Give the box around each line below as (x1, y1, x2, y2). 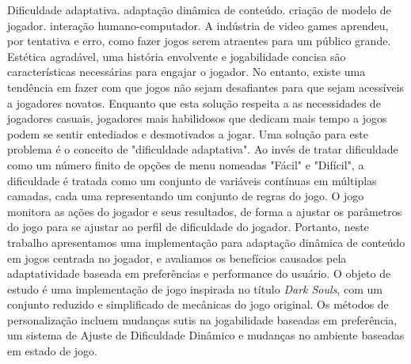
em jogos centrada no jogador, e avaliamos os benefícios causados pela (7, 249, 347, 266)
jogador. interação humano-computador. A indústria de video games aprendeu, (7, 17, 389, 33)
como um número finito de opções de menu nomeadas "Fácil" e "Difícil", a (7, 156, 364, 173)
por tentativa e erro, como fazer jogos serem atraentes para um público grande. (7, 32, 391, 49)
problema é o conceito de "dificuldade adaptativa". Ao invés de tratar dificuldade (7, 141, 398, 157)
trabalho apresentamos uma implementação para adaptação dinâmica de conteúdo (7, 233, 405, 250)
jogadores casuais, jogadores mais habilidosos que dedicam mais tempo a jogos (7, 110, 387, 127)
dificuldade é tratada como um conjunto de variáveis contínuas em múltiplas (7, 172, 377, 188)
